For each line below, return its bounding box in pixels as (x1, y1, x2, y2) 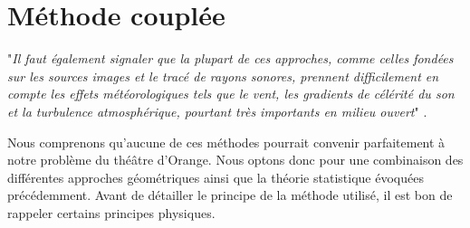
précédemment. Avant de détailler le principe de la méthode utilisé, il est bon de (7, 185, 453, 204)
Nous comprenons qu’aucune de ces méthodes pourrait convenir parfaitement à (7, 132, 446, 151)
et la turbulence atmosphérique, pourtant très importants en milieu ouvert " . (7, 101, 427, 120)
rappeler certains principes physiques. (7, 203, 216, 222)
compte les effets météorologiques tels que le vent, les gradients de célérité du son (7, 84, 455, 103)
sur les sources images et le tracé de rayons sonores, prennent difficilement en (7, 66, 439, 85)
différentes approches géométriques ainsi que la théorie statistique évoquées (7, 167, 424, 186)
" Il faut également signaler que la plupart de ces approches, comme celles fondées (7, 49, 454, 68)
